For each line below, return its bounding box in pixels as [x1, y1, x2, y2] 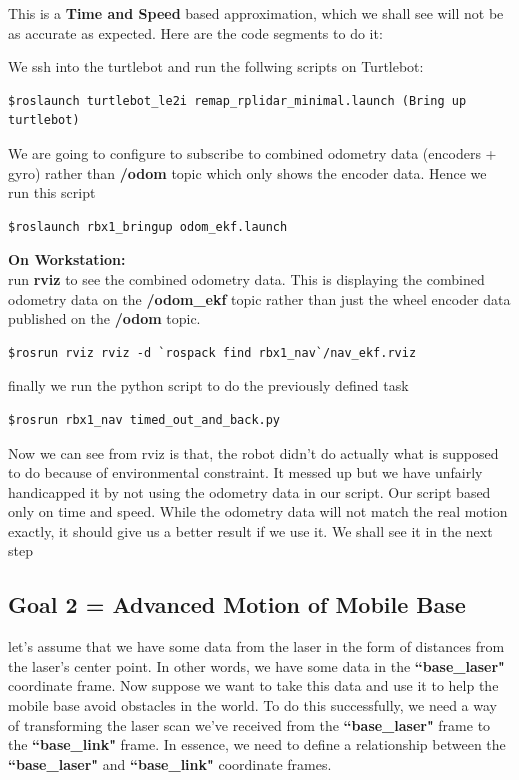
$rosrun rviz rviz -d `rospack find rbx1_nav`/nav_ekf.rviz [8, 345, 417, 360]
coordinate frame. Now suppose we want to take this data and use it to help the [8, 675, 499, 696]
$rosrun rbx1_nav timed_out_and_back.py [8, 412, 281, 427]
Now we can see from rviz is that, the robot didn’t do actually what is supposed [8, 442, 499, 463]
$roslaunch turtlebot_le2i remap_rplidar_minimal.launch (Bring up [8, 93, 467, 108]
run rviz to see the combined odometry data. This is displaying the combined [8, 268, 485, 289]
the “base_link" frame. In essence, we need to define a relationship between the [8, 734, 506, 755]
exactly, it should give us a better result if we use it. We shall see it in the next [8, 520, 493, 541]
